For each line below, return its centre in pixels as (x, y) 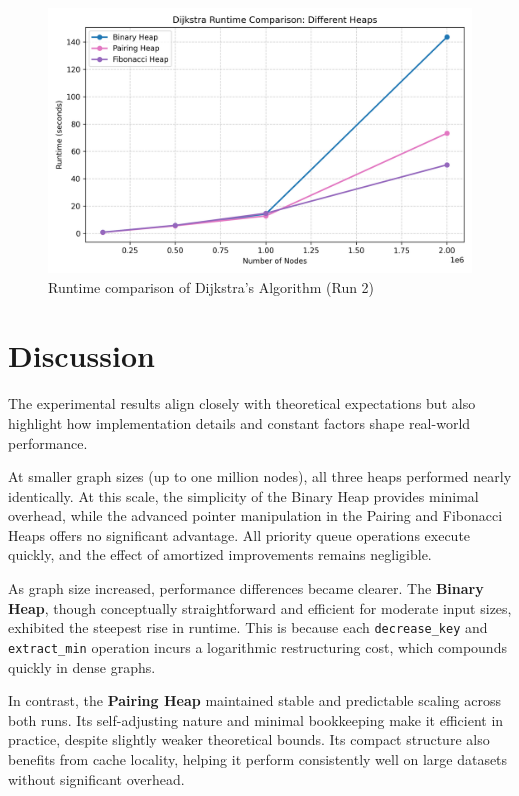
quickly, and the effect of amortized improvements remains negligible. (220, 554)
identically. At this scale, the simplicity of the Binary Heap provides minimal (243, 495)
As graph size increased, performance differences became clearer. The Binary (246, 588)
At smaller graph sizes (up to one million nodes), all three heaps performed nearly (260, 476)
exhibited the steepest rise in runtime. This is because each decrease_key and (248, 627)
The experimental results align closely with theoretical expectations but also (242, 403)
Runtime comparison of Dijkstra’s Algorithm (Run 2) (211, 286)
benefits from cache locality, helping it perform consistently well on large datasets (258, 758)
